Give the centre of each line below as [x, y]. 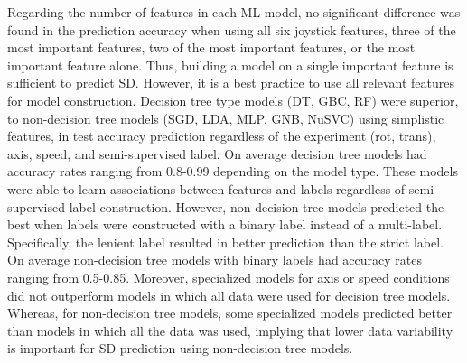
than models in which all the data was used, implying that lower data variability [230, 330]
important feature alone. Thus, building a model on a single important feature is [230, 65]
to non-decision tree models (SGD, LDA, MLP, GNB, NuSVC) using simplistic [226, 118]
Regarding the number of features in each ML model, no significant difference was [234, 12]
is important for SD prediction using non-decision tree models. [180, 348]
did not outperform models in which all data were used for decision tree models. [229, 295]
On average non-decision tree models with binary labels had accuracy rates [215, 260]
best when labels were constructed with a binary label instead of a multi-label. [225, 224]
